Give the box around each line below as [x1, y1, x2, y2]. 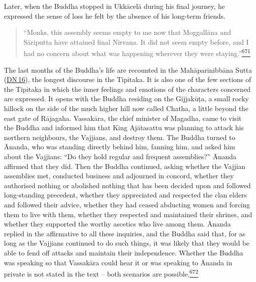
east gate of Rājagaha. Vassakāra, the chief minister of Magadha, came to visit [4, 113, 242, 123]
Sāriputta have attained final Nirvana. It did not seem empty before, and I [23, 36, 249, 47]
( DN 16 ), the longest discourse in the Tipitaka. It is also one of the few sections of [4, 74, 252, 85]
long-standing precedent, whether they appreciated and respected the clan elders [4, 190, 247, 200]
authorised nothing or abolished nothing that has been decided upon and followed [4, 180, 251, 190]
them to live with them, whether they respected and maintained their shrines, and [4, 209, 252, 219]
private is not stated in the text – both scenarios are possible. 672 [4, 267, 198, 279]
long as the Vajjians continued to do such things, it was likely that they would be [4, 238, 250, 248]
